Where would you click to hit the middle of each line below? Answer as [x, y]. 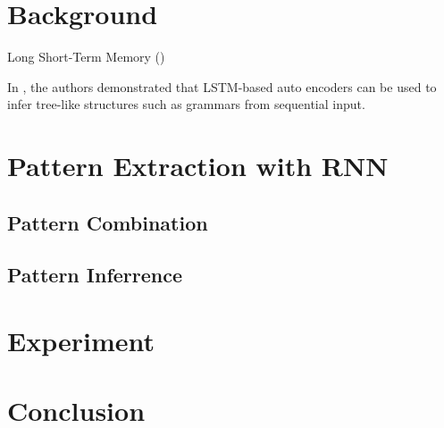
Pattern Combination [108, 222]
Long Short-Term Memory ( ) [86, 57]
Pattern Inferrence [95, 275]
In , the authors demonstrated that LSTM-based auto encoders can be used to [222, 86]
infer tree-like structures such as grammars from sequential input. [186, 104]
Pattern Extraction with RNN [198, 166]
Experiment [81, 341]
